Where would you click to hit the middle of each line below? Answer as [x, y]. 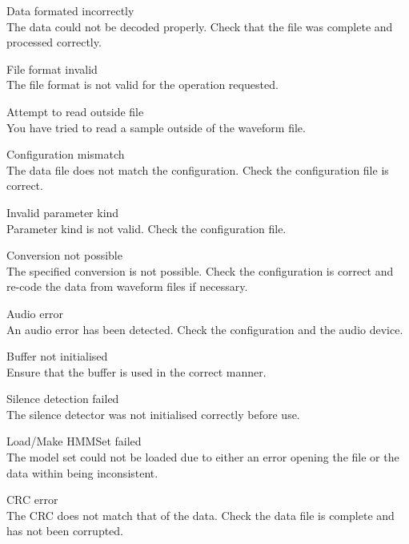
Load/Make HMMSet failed [74, 441]
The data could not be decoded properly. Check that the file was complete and [200, 26]
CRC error [32, 500]
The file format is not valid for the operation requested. [142, 85]
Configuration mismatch [66, 154]
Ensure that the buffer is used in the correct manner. [136, 371]
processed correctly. [54, 42]
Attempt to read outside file [75, 111]
